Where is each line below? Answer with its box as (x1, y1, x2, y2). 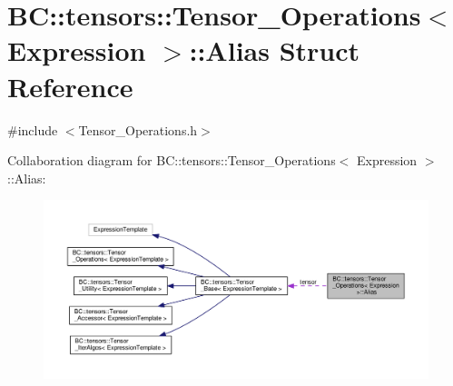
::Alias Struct (189, 32, 360, 69)
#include (7, 120, 58, 139)
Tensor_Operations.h (78, 120, 198, 139)
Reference (7, 67, 133, 104)
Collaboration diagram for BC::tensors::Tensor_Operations (7, 151, 336, 170)
